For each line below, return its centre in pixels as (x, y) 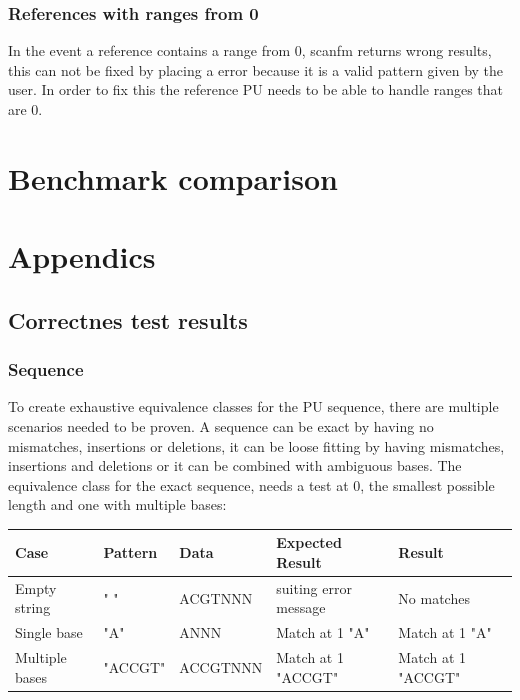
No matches (434, 597)
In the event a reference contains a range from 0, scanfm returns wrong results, (250, 50)
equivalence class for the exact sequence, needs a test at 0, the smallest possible (251, 484)
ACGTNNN (216, 597)
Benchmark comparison (173, 177)
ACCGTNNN (221, 666)
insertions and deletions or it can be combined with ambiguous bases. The (235, 465)
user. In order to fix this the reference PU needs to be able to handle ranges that (255, 89)
